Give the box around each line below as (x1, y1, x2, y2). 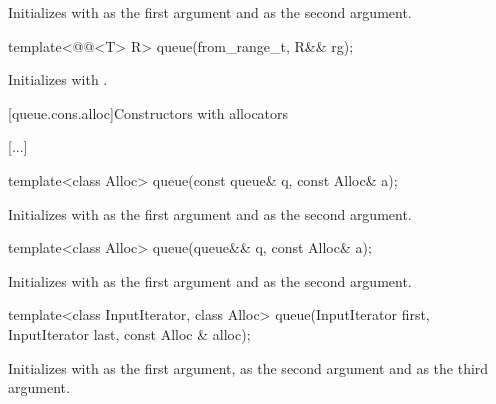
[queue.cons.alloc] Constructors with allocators (8, 102, 289, 123)
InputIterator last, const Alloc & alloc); (8, 323, 251, 344)
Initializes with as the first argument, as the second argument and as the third (8, 357, 489, 378)
